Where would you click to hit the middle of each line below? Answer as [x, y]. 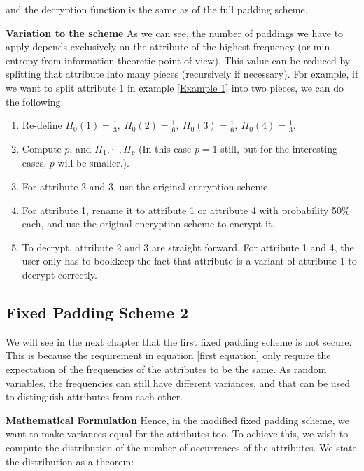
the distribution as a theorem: [70, 461]
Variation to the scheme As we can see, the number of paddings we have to [175, 33]
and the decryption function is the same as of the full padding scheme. [157, 9]
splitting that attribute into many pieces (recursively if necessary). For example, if [182, 74]
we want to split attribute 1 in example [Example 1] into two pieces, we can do [175, 87]
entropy [22, 60]
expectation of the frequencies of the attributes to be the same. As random [166, 368]
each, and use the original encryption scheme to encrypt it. [148, 224]
